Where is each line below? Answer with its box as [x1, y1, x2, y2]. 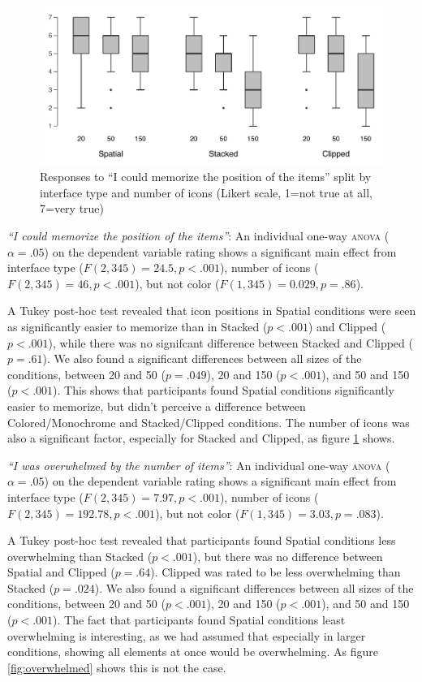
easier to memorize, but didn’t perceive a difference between [7, 397, 306, 414]
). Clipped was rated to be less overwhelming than [150, 563, 401, 581]
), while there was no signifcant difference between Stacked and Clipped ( [48, 334, 413, 351]
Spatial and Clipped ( [7, 563, 115, 581]
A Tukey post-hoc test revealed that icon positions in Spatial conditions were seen [7, 302, 416, 319]
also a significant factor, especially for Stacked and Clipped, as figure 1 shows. [7, 429, 395, 447]
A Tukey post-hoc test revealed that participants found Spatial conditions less [7, 532, 396, 549]
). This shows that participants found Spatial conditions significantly [53, 382, 395, 399]
